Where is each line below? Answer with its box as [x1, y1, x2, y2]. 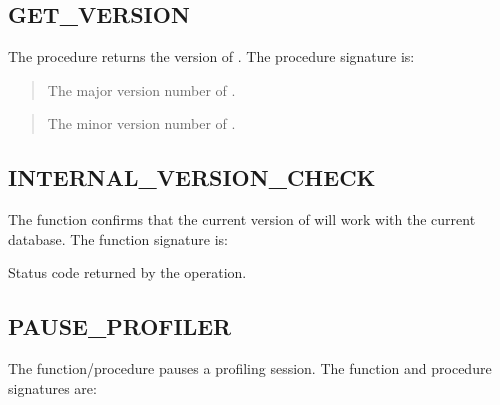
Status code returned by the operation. [8, 262, 247, 283]
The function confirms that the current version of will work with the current [8, 209, 476, 230]
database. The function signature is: [8, 228, 229, 249]
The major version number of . [47, 79, 236, 100]
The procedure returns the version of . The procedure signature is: [8, 46, 415, 67]
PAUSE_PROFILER [8, 311, 232, 342]
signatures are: [8, 377, 97, 398]
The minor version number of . [47, 113, 236, 134]
